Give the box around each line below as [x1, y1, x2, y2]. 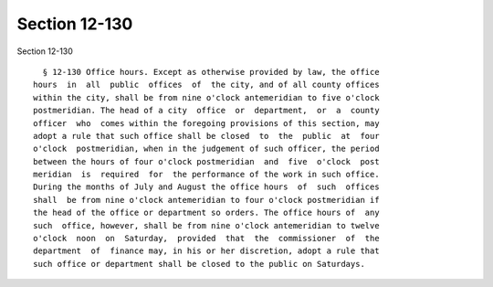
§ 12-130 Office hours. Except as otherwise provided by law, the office [42, 67, 380, 77]
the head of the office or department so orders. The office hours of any [33, 207, 380, 218]
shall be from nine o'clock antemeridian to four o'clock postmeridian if [33, 195, 380, 205]
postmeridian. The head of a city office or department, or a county [33, 105, 380, 116]
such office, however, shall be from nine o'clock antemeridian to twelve [33, 220, 380, 230]
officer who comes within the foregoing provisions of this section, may [33, 118, 380, 128]
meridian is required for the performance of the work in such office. [33, 169, 380, 180]
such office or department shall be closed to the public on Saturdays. [33, 259, 365, 269]
